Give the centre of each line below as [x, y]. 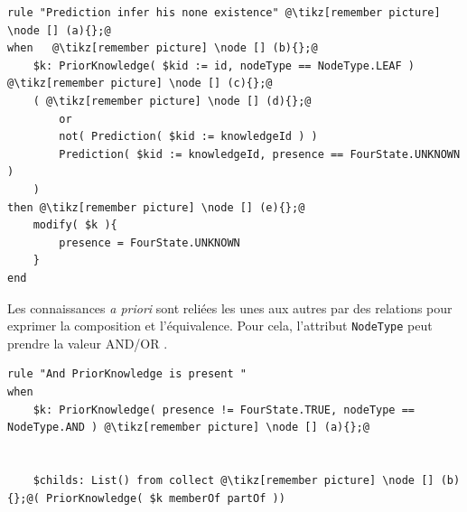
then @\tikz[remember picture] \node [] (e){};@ [156, 207]
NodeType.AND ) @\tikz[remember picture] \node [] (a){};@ [188, 428]
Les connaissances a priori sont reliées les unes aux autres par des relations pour [230, 307]
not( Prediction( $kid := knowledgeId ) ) [188, 137]
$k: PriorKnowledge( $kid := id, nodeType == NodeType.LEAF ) [224, 65]
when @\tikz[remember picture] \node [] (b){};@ [163, 48]
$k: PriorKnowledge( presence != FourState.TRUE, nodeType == [224, 410]
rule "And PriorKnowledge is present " [127, 374]
